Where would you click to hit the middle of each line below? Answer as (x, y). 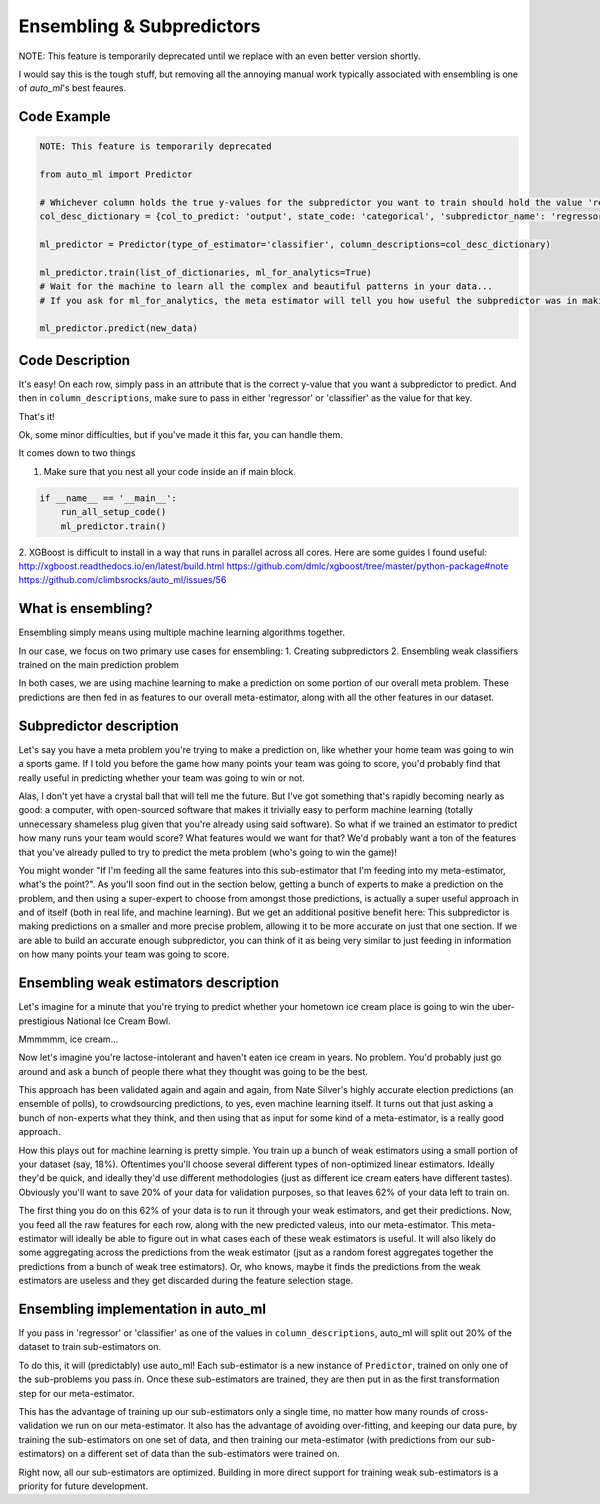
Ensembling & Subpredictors (139, 26)
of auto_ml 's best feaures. (72, 88)
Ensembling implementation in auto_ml (142, 1308)
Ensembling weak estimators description (149, 983)
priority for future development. (83, 1486)
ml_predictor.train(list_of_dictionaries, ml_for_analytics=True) (205, 272)
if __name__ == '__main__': (108, 498)
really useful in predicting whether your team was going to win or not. (161, 777)
